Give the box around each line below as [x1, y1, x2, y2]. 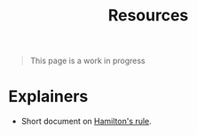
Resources [107, 5, 189, 26]
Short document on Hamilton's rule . [20, 116, 152, 127]
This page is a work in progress [29, 55, 146, 67]
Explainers [8, 86, 89, 107]
